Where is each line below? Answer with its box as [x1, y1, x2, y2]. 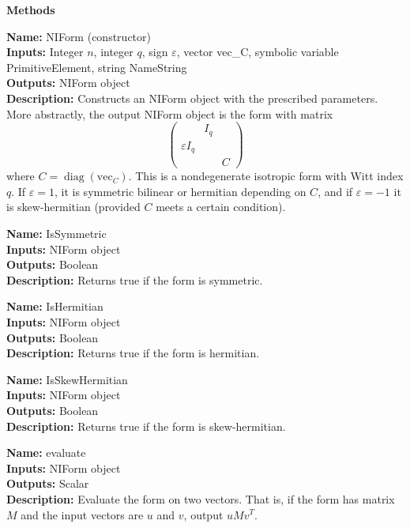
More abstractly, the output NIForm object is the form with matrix [6, 105, 333, 122]
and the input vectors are [21, 506, 144, 522]
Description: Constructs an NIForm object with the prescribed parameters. [6, 89, 378, 106]
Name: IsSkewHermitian [6, 371, 128, 387]
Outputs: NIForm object [6, 74, 130, 91]
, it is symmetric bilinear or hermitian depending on [55, 183, 307, 199]
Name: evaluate [6, 444, 86, 461]
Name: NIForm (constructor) [6, 28, 151, 44]
